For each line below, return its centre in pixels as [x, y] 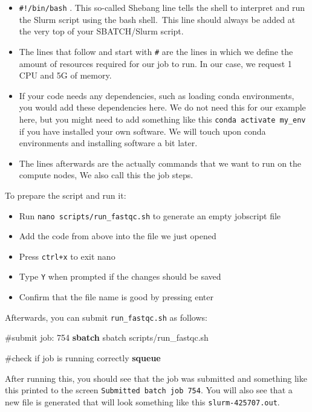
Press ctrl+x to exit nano [67, 256]
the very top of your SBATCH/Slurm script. [101, 31]
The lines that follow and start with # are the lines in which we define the [156, 51]
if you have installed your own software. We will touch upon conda [142, 131]
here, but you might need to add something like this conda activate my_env [162, 119]
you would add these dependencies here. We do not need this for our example [162, 107]
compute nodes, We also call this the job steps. [106, 175]
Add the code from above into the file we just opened [118, 236]
